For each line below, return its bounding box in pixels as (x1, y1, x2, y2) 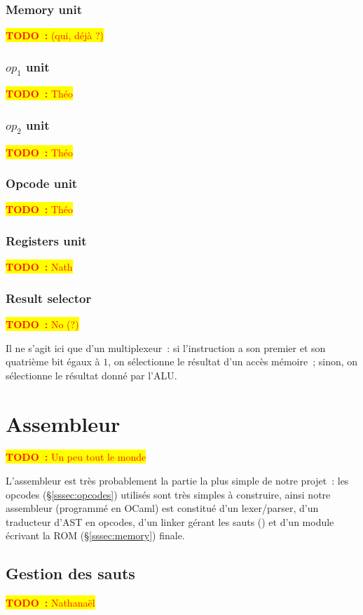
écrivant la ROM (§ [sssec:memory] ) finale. (6, 528, 185, 543)
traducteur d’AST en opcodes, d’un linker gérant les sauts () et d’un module (6, 514, 334, 529)
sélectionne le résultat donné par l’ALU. (6, 367, 177, 382)
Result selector (6, 289, 92, 306)
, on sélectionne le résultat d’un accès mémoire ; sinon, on (108, 354, 358, 369)
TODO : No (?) (6, 316, 79, 331)
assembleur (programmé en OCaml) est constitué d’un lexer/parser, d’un (6, 501, 319, 515)
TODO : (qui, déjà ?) (6, 28, 104, 43)
